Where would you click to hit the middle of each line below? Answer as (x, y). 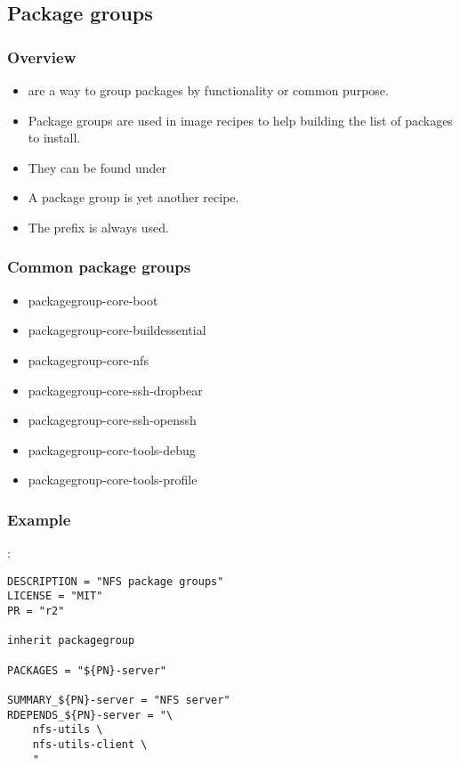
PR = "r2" (36, 611)
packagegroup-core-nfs (88, 359)
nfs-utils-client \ (90, 744)
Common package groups (99, 267)
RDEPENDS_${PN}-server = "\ (90, 715)
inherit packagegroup (71, 641)
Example (39, 519)
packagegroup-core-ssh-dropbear (115, 390)
